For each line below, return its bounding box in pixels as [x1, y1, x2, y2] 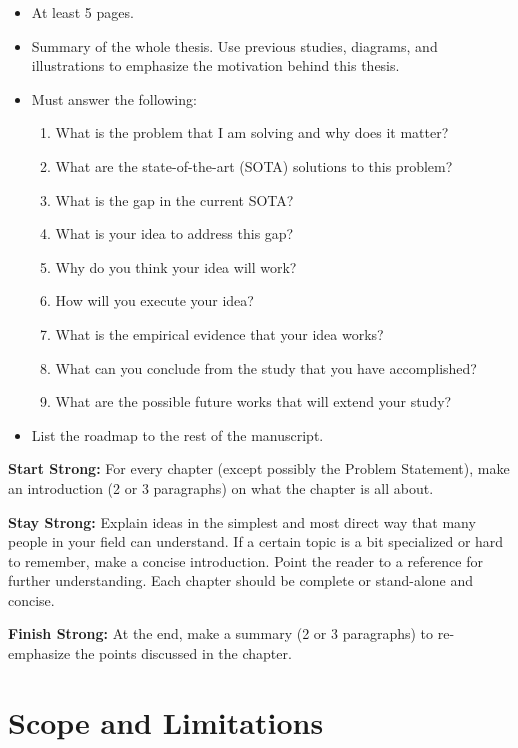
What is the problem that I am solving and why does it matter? [55, 122, 449, 143]
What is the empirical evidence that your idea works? [55, 323, 384, 344]
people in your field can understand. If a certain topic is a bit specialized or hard [8, 531, 504, 552]
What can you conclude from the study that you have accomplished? [55, 357, 477, 378]
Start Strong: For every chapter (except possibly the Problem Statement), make [8, 458, 510, 479]
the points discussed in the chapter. [74, 643, 292, 664]
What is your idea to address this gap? [55, 223, 294, 244]
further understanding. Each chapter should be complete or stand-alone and [8, 570, 474, 591]
